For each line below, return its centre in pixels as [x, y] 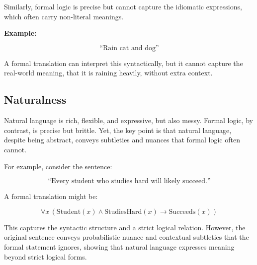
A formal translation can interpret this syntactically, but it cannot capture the [124, 63]
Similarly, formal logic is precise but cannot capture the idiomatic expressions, [123, 6]
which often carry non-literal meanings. [64, 16]
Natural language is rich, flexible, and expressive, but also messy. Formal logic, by [128, 120]
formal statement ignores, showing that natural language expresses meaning [119, 246]
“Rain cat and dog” [129, 48]
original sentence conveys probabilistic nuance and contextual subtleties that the [127, 237]
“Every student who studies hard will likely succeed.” [129, 181]
